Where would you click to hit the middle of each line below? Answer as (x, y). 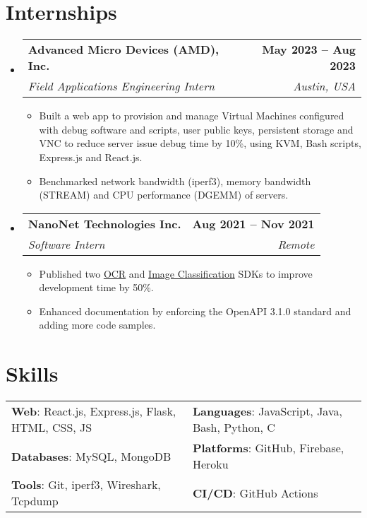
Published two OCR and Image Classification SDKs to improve (176, 273)
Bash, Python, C (234, 428)
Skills (32, 373)
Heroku (210, 464)
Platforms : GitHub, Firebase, (268, 448)
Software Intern (66, 244)
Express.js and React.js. (91, 157)
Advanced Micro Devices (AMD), (124, 49)
